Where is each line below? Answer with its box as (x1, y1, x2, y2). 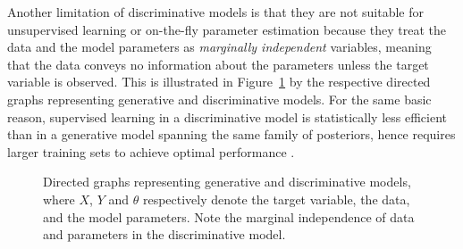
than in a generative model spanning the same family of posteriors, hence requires (7, 125, 456, 144)
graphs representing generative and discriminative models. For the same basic (7, 89, 432, 108)
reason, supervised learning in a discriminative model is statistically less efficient (7, 107, 447, 126)
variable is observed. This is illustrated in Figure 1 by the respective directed (7, 72, 431, 91)
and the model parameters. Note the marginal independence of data (43, 207, 415, 226)
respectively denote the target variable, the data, (142, 189, 410, 208)
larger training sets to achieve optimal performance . (7, 142, 295, 161)
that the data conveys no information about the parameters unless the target (7, 54, 429, 73)
